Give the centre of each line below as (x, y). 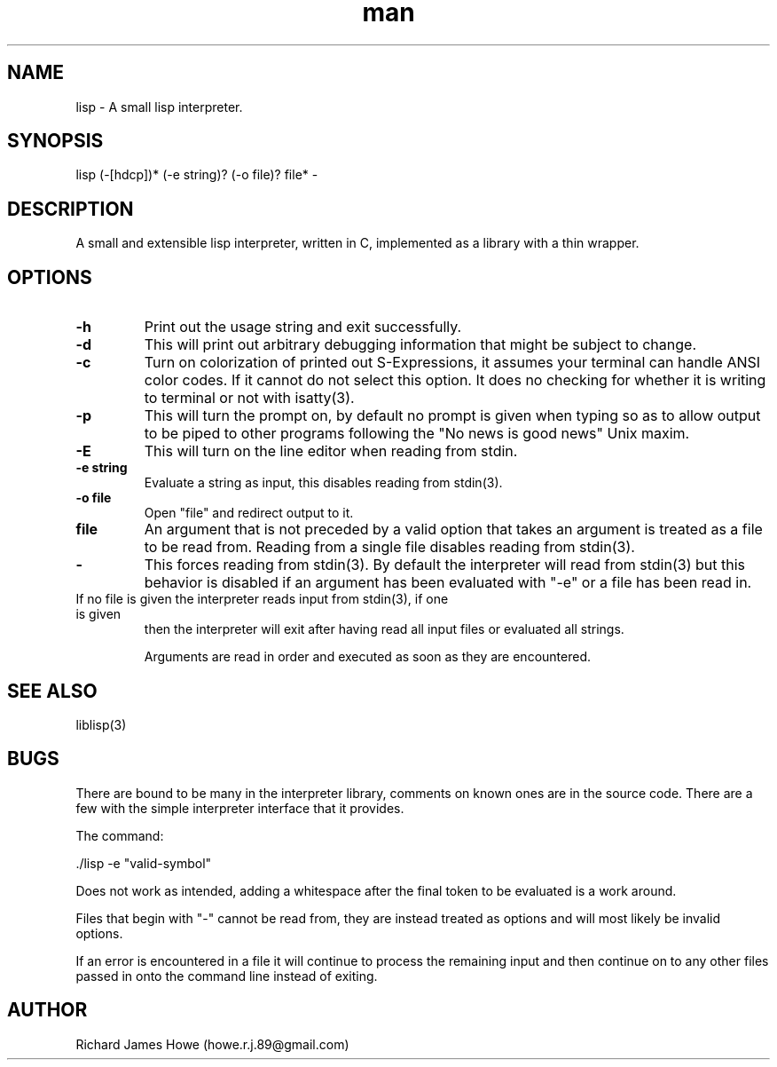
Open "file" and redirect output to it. (249, 513)
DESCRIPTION (71, 209)
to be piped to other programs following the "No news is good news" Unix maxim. (417, 434)
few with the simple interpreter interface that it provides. (240, 808)
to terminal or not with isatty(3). (249, 398)
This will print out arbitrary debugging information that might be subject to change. (420, 345)
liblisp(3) (101, 724)
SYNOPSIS (55, 141)
